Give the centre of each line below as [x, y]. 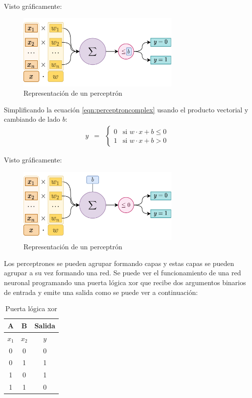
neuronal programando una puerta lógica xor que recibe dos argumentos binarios [125, 282]
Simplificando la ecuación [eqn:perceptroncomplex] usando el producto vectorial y [126, 109]
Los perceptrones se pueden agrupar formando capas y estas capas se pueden [119, 263]
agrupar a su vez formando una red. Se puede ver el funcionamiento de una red [123, 273]
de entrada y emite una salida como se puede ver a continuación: [101, 292]
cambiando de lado [32, 119]
